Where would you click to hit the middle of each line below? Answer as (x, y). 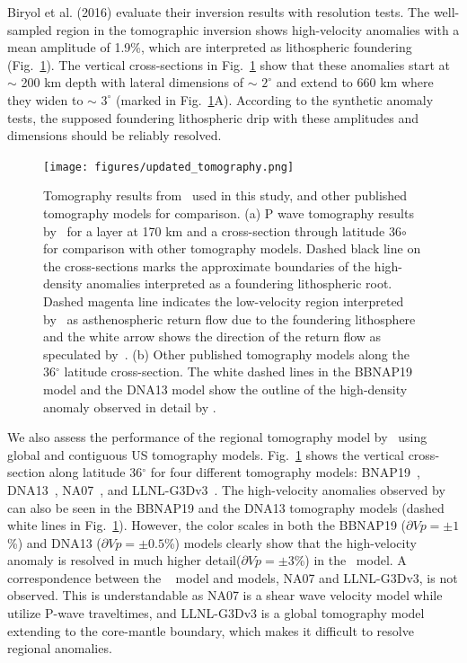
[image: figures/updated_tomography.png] (169, 167)
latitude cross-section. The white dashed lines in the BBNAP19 (238, 371)
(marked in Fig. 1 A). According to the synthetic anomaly (275, 99)
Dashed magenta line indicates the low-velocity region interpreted (224, 301)
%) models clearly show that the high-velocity (290, 542)
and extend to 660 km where (355, 82)
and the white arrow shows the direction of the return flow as (212, 336)
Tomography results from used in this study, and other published (225, 195)
